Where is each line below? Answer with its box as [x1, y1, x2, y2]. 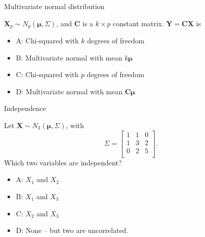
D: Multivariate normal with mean [16, 86, 123, 96]
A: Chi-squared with [16, 35, 79, 46]
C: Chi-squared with [16, 69, 79, 80]
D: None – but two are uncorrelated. [16, 225, 128, 235]
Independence [4, 103, 46, 113]
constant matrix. [113, 18, 164, 28]
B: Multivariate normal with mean [16, 52, 122, 63]
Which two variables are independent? [4, 157, 122, 167]
